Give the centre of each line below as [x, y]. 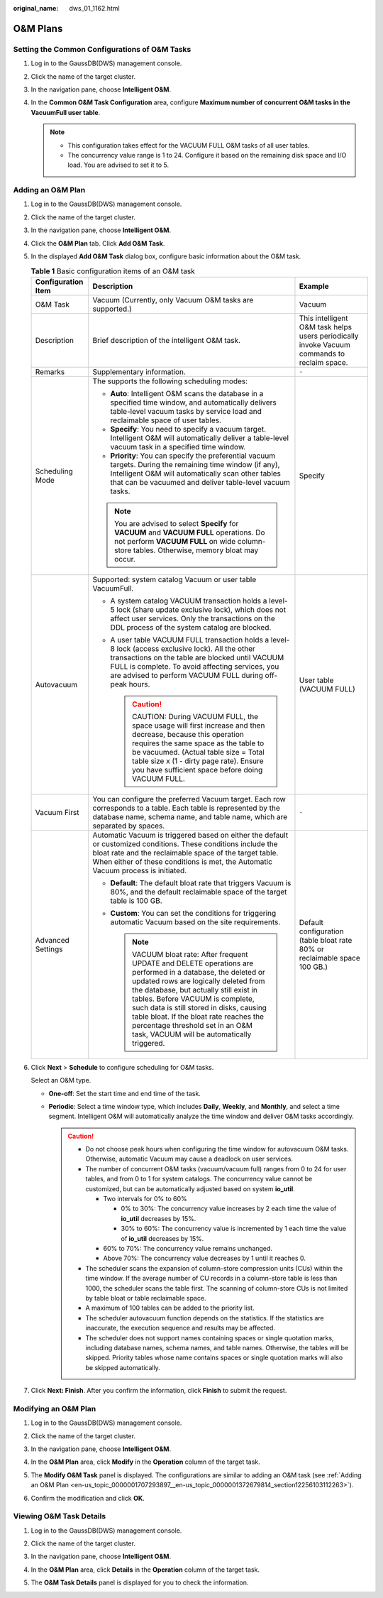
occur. [125, 559]
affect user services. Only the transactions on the [193, 618]
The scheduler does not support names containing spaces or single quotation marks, [210, 1337]
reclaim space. [323, 362]
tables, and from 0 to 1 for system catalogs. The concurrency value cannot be [199, 1179]
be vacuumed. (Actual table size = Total [199, 752]
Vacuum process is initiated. [140, 870]
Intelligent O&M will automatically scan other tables [196, 474]
